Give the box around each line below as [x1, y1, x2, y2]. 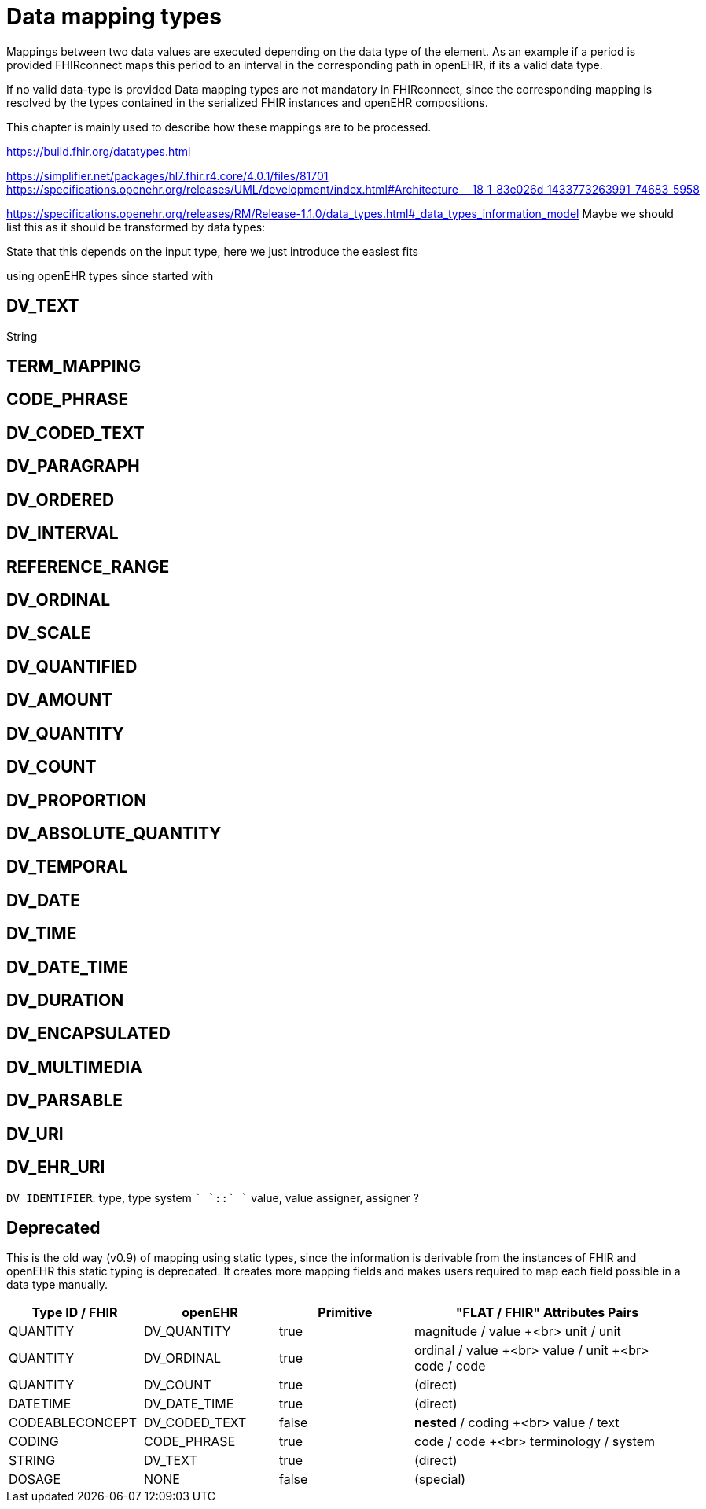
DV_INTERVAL [6, 523, 119, 544]
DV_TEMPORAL [6, 857, 128, 877]
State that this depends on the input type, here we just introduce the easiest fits [6, 244, 418, 258]
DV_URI [6, 1123, 64, 1144]
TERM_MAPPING [6, 356, 142, 377]
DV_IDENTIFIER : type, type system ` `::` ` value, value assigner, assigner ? [6, 1190, 419, 1205]
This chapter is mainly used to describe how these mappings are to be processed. [6, 120, 432, 134]
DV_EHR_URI [6, 1157, 105, 1178]
